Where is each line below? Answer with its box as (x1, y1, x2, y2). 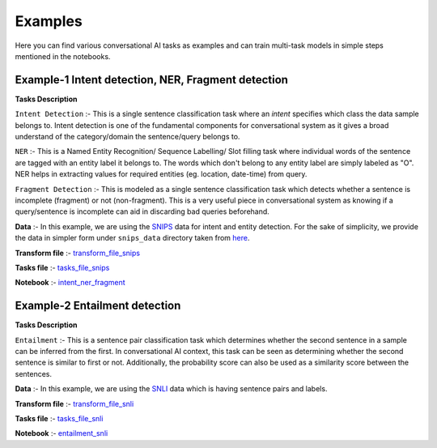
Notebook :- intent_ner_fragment (15, 278, 125, 288)
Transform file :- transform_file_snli (15, 399, 134, 408)
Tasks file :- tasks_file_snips (15, 262, 110, 272)
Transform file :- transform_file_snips (15, 248, 141, 258)
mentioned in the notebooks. (15, 51, 111, 61)
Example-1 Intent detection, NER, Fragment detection (15, 73, 289, 87)
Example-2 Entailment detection (15, 299, 181, 313)
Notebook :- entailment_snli (15, 429, 108, 438)
